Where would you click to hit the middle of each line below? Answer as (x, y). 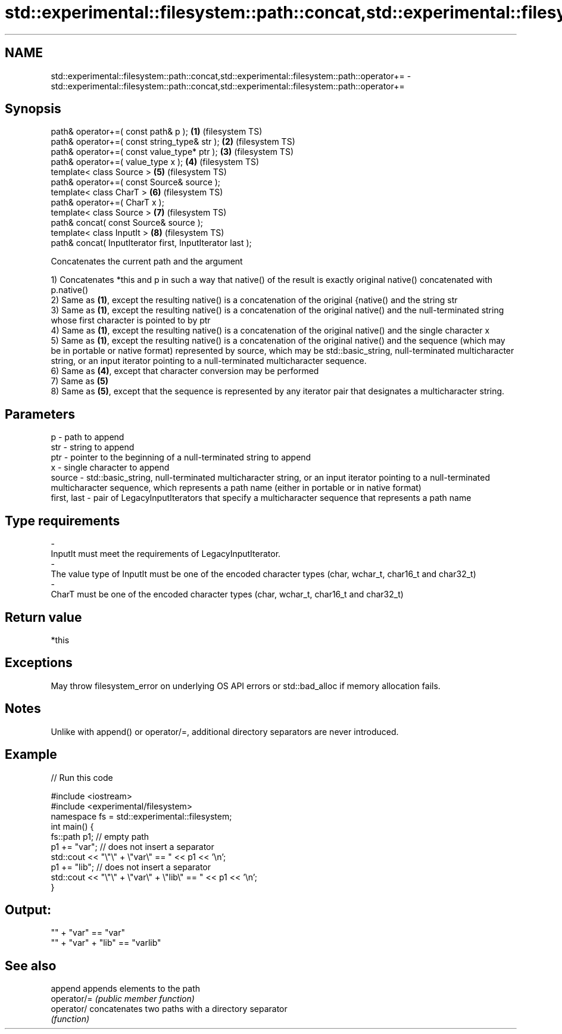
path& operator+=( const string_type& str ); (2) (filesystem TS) (173, 142)
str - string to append (93, 447)
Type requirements (63, 521)
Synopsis (33, 109)
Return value (43, 617)
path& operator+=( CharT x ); (107, 203)
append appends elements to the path (126, 989)
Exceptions (39, 663)
